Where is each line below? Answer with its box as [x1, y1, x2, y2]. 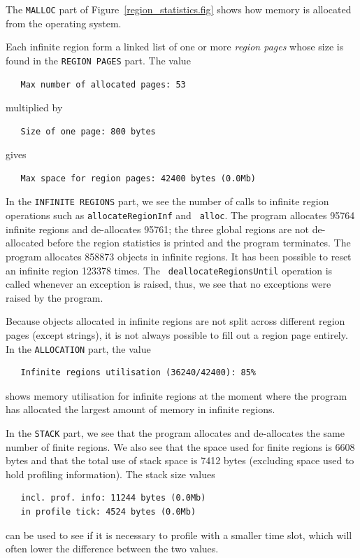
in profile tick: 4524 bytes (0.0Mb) [20, 507, 196, 517]
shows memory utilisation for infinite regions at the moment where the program [6, 388, 347, 403]
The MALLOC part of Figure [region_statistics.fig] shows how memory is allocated [6, 2, 352, 16]
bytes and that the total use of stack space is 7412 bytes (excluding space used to [6, 453, 354, 468]
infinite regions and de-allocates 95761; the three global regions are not [6, 221, 309, 236]
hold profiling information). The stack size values [6, 466, 215, 481]
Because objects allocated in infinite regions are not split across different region [6, 314, 345, 328]
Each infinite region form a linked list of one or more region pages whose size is [6, 39, 344, 54]
